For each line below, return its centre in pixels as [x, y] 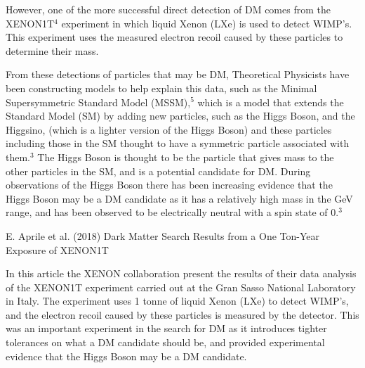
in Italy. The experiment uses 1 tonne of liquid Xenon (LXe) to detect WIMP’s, [177, 301]
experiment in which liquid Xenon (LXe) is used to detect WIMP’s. [207, 23]
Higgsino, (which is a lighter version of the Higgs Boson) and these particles [169, 129]
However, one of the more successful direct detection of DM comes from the [168, 9]
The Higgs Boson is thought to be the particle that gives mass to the [186, 157]
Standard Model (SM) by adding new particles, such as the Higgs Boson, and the [180, 116]
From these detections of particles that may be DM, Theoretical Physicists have [178, 74]
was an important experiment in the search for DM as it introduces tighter [166, 328]
